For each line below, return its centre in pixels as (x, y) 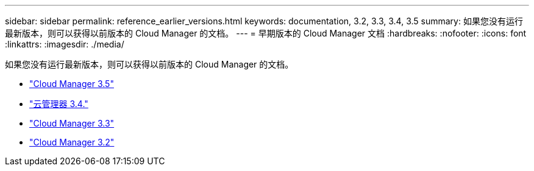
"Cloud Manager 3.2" (72, 142)
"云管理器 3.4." (59, 104)
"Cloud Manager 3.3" (72, 123)
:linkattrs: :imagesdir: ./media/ (65, 44)
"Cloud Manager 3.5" (72, 84)
